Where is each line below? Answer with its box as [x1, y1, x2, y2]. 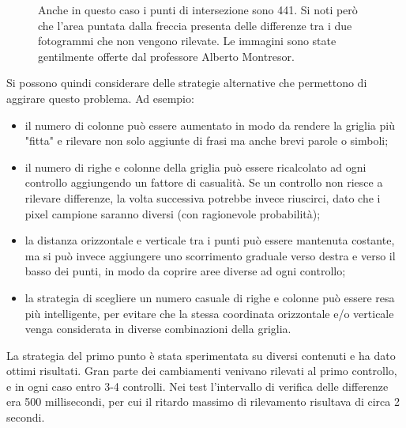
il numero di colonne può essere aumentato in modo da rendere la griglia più [24, 116, 395, 133]
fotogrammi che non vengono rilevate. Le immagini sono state [38, 32, 336, 49]
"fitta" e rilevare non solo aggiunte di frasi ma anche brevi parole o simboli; [24, 132, 389, 149]
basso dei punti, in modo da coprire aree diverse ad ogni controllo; [24, 263, 346, 279]
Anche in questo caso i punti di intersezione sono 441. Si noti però [38, 2, 358, 17]
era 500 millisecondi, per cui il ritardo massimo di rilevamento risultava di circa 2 [6, 393, 400, 410]
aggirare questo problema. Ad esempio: [6, 89, 194, 106]
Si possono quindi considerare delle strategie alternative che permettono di [6, 74, 367, 91]
